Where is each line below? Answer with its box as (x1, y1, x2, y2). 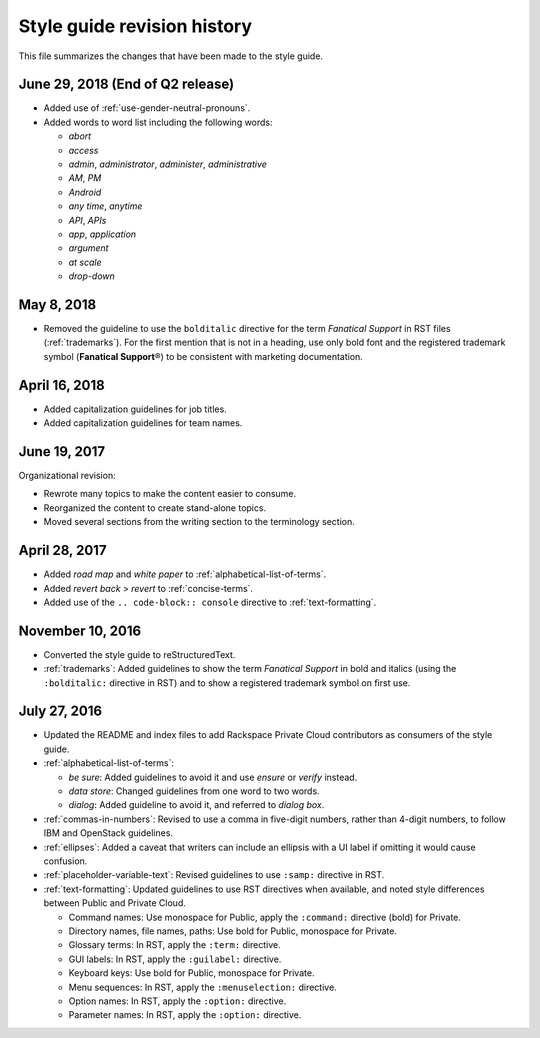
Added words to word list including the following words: (43, 116, 274, 128)
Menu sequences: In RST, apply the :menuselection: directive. (68, 981, 337, 993)
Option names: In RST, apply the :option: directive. (68, 995, 287, 1007)
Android (68, 186, 102, 198)
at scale (68, 256, 102, 268)
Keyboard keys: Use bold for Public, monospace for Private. (68, 967, 315, 979)
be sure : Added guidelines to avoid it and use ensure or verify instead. (68, 771, 358, 783)
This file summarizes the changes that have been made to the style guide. (18, 50, 324, 62)
